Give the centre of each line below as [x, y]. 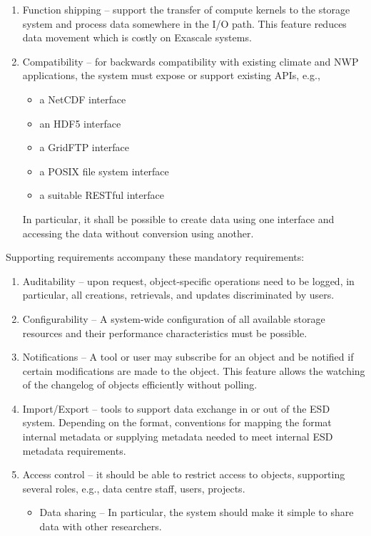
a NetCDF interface [83, 99]
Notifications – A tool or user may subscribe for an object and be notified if [188, 357]
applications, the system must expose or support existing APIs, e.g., [171, 75]
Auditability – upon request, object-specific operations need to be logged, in [188, 280]
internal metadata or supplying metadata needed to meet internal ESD [178, 437]
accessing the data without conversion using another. [138, 233]
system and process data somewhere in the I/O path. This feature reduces [184, 23]
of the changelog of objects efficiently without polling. [140, 385]
